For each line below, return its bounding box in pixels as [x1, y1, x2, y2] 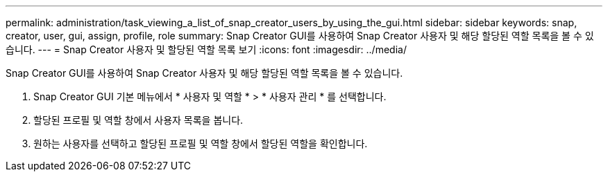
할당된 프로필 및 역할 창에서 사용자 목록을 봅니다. [33, 114, 244, 126]
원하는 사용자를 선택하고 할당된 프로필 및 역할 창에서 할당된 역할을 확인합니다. [33, 138, 368, 149]
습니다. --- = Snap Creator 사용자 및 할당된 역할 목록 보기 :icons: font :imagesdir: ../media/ [6, 44, 407, 55]
